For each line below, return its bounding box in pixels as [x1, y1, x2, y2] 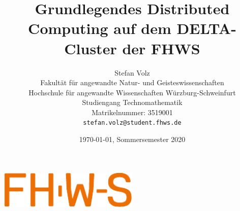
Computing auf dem [28, 18, 171, 39]
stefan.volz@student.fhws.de [83, 119, 182, 127]
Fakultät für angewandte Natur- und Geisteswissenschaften [40, 77, 224, 88]
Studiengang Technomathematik [82, 97, 183, 108]
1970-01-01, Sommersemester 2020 [79, 134, 186, 145]
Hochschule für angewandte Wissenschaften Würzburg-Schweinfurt [28, 87, 236, 97]
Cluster [64, 38, 117, 58]
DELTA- [176, 18, 236, 39]
